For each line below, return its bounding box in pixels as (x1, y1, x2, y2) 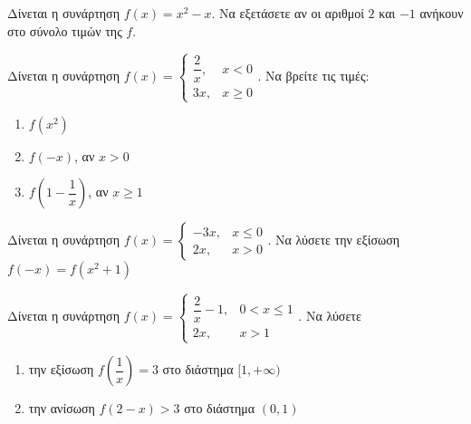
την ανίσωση (28, 399, 95, 418)
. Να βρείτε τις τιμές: (257, 66, 370, 84)
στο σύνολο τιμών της (7, 21, 122, 40)
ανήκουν (419, 4, 464, 22)
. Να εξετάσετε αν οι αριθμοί (211, 4, 364, 22)
